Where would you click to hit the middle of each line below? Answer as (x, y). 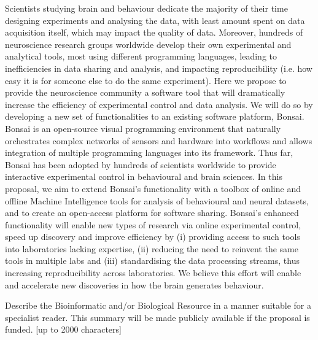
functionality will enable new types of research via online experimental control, (153, 224)
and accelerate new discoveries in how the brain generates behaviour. (134, 284)
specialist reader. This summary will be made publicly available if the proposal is (157, 317)
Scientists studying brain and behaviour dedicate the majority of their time (146, 8)
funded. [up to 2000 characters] (63, 329)
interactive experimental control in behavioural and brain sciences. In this (144, 176)
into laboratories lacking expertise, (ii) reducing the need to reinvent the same (152, 248)
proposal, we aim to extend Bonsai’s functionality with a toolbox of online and (153, 188)
